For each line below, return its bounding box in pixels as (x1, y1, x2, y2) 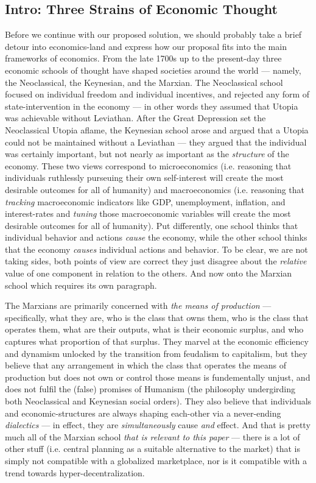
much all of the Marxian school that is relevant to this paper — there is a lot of (5, 430, 300, 443)
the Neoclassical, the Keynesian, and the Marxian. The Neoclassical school (5, 76, 283, 88)
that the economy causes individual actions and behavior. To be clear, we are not (5, 242, 308, 255)
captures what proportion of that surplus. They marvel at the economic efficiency (5, 335, 309, 348)
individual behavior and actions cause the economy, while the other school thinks (5, 231, 307, 244)
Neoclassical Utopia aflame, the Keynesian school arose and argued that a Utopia (5, 123, 309, 136)
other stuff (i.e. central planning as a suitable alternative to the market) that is (5, 442, 301, 455)
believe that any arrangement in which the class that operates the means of (5, 359, 286, 372)
